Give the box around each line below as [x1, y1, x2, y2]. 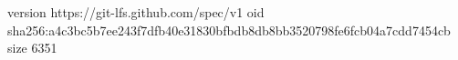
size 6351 [7, 38, 57, 57]
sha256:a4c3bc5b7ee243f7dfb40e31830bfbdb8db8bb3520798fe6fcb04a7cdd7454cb [7, 20, 451, 39]
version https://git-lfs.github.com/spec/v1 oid [7, 3, 265, 21]
